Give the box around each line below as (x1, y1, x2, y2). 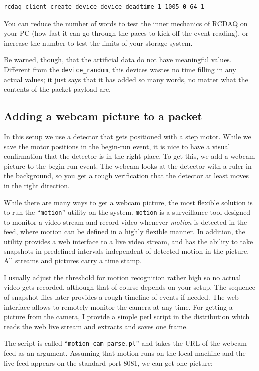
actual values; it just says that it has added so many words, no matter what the (4, 74, 248, 84)
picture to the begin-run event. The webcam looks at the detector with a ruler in (4, 160, 252, 171)
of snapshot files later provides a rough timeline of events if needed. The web (4, 291, 239, 302)
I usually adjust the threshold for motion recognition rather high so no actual (4, 272, 241, 282)
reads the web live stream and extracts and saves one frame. (4, 321, 188, 331)
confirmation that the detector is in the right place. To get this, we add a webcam (4, 151, 255, 161)
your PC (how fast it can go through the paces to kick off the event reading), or (4, 28, 249, 38)
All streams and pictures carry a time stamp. (4, 255, 142, 266)
